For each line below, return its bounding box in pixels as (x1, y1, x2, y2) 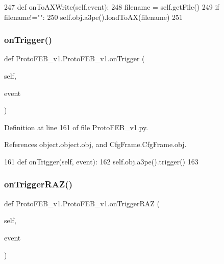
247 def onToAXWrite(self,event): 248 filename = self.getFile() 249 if (4, 2, 219, 12)
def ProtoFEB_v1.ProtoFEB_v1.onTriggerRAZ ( (4, 198, 160, 208)
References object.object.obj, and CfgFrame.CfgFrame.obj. (4, 139, 187, 150)
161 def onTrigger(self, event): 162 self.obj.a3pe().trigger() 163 (4, 156, 198, 166)
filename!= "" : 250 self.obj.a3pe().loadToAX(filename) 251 (4, 11, 183, 22)
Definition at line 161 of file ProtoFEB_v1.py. (4, 122, 148, 132)
